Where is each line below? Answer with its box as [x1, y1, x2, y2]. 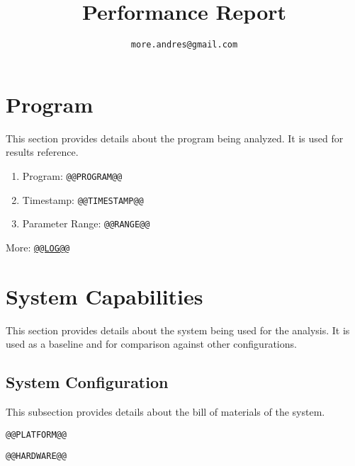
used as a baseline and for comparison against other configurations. [6, 336, 297, 351]
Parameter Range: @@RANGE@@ [22, 216, 150, 231]
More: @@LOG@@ [6, 239, 70, 254]
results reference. [6, 144, 79, 159]
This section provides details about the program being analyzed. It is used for [6, 130, 344, 145]
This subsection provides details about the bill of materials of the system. [6, 404, 325, 419]
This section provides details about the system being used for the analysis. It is [6, 322, 350, 337]
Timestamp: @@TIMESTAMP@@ [22, 192, 144, 207]
